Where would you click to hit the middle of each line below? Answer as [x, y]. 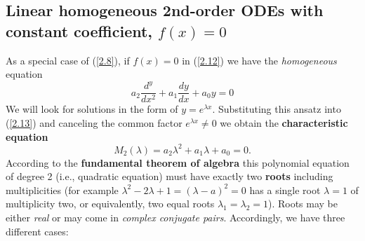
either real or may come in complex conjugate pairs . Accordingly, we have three [175, 217]
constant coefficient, [79, 30]
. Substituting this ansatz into [277, 109]
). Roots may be [303, 204]
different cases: [37, 231]
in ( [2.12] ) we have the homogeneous [259, 60]
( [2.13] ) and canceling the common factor [94, 122]
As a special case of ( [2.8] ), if [68, 60]
